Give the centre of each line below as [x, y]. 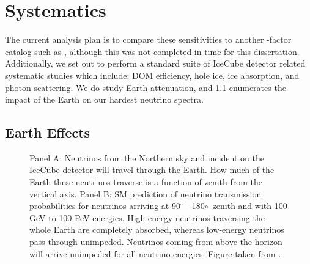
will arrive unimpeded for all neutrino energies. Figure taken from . [155, 253]
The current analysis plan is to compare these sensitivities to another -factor [148, 39]
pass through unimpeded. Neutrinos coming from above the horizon [156, 242]
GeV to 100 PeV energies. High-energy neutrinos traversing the [147, 217]
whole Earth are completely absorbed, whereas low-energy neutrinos [157, 229]
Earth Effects [48, 132]
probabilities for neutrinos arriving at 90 [105, 206]
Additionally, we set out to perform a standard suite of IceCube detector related [155, 63]
